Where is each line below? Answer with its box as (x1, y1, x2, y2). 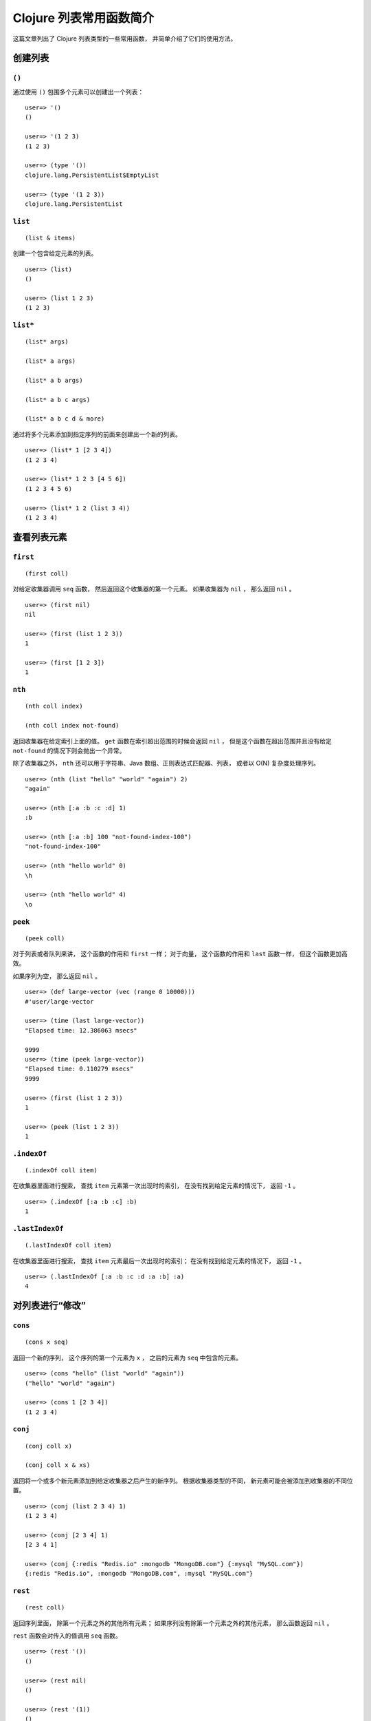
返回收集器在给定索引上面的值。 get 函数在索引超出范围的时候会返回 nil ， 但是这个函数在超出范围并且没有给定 (12, 737, 333, 745)
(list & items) (25, 234, 76, 242)
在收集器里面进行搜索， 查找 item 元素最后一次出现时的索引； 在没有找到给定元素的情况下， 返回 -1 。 (12, 1256, 306, 1265)
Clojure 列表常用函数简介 (12, 10, 155, 25)
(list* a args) (25, 357, 76, 365)
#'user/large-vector (25, 997, 94, 1005)
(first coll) (25, 569, 69, 578)
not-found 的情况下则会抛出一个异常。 (12, 746, 126, 754)
